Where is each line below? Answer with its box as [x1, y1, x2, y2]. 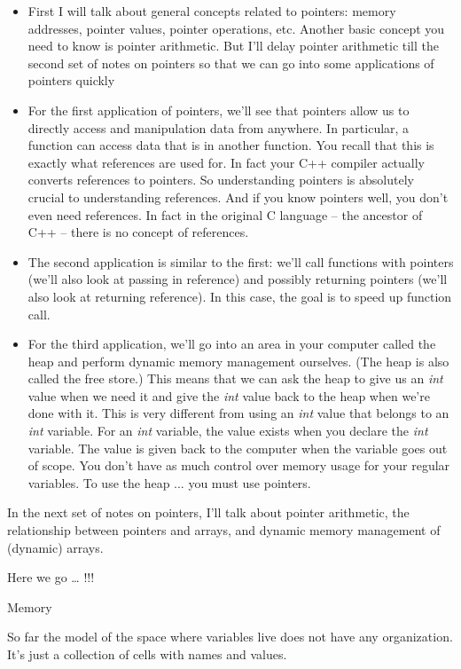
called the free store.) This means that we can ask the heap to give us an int [27, 369, 443, 388]
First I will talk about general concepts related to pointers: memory [27, 2, 396, 20]
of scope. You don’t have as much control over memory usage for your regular [27, 456, 450, 475]
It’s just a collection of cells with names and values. [7, 645, 287, 663]
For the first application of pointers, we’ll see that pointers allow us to [27, 100, 410, 119]
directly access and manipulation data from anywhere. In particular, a [27, 118, 410, 137]
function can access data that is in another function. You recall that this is [27, 136, 434, 154]
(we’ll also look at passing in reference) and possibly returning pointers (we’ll [27, 270, 448, 288]
